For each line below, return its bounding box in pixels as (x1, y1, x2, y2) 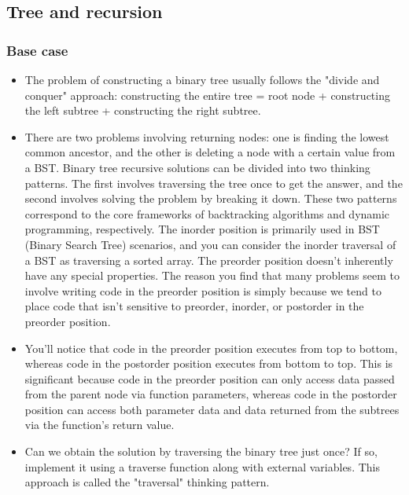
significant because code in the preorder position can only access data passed (24, 370, 395, 387)
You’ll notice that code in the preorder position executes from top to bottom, (24, 339, 398, 356)
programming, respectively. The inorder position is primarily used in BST (24, 221, 380, 237)
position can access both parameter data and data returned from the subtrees (24, 401, 400, 417)
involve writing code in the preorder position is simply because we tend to (24, 282, 381, 299)
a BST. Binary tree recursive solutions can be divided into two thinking (24, 159, 370, 175)
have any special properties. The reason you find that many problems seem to (24, 267, 400, 284)
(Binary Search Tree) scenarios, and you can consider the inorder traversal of (24, 236, 396, 252)
